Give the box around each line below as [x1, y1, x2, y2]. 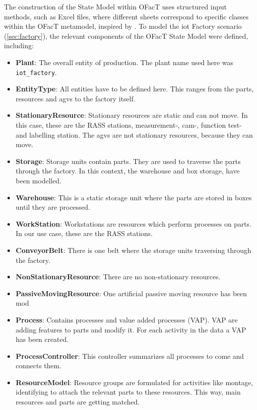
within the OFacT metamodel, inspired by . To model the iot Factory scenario [4, 21, 242, 31]
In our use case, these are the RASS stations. [15, 228, 153, 239]
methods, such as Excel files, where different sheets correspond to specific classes [4, 11, 249, 21]
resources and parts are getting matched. [15, 397, 140, 407]
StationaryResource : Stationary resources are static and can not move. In [15, 110, 248, 120]
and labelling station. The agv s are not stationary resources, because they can [15, 129, 253, 140]
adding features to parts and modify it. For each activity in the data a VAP [15, 324, 247, 334]
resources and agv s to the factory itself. [15, 93, 135, 103]
